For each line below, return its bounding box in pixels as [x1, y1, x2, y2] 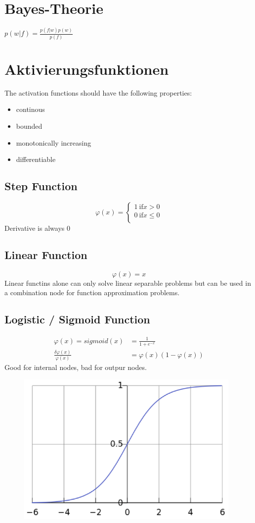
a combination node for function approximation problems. [4, 287, 180, 298]
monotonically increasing [16, 137, 91, 148]
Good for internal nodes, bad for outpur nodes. [4, 362, 147, 372]
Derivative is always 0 [4, 223, 70, 233]
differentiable [16, 154, 56, 164]
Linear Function [4, 247, 87, 262]
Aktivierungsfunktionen [4, 58, 169, 79]
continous [16, 104, 45, 114]
